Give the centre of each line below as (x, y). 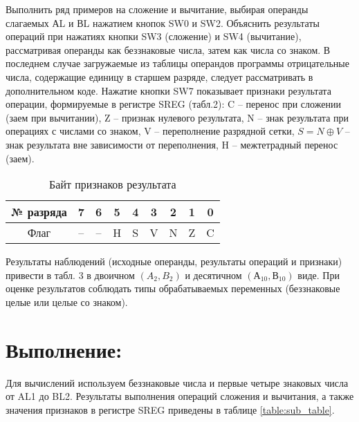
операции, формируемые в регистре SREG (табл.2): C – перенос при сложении (173, 104)
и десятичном (213, 275)
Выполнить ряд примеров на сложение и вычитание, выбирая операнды (157, 9)
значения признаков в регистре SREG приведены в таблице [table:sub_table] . (170, 409)
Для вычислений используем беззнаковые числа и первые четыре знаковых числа (177, 382)
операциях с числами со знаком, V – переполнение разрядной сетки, (150, 131)
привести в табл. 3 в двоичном (70, 275)
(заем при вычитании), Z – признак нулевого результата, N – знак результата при (177, 117)
